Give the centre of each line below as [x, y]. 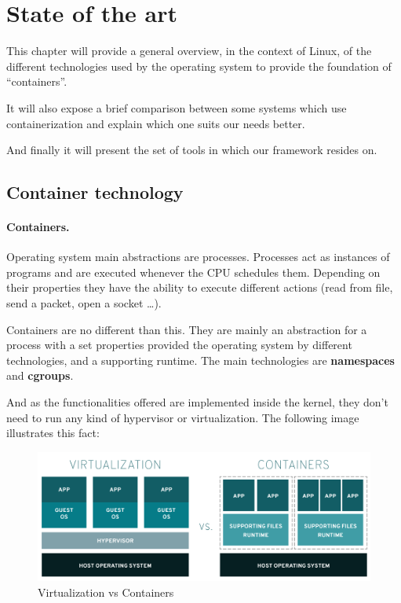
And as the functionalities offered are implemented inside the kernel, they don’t [197, 402]
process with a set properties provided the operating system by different [179, 345]
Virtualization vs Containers [106, 592]
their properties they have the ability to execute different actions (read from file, [200, 287]
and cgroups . [40, 375]
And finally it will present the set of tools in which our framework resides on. [192, 150]
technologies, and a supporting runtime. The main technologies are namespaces [200, 360]
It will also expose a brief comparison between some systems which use [177, 107]
